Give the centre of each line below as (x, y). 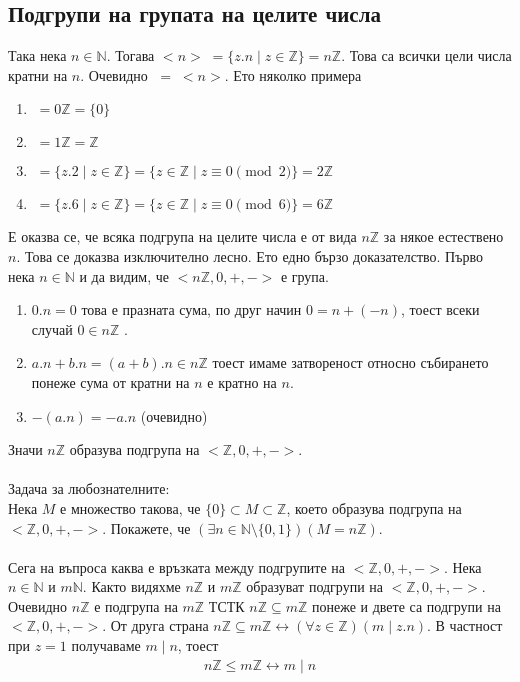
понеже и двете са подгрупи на (406, 605)
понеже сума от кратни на (110, 381)
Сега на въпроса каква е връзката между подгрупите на (177, 566)
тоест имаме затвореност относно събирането (350, 362)
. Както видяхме (131, 586)
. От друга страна (155, 625)
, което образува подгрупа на (374, 507)
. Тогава (130, 55)
